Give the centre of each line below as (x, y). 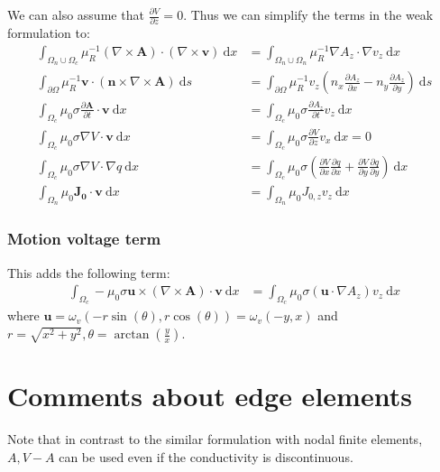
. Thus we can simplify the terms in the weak (308, 14)
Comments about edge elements (210, 396)
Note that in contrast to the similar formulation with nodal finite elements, (215, 439)
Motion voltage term (84, 239)
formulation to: (49, 33)
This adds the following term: (89, 272)
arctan (132, 335)
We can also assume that (76, 14)
